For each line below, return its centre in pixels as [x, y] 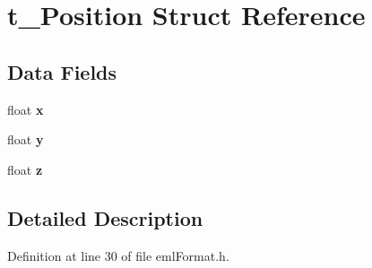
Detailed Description [105, 217]
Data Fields [62, 71]
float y [26, 139]
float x [26, 109]
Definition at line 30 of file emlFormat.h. [118, 255]
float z [25, 169]
